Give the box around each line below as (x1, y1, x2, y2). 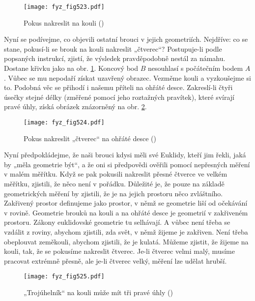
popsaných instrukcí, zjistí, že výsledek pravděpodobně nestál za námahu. (4, 53, 226, 63)
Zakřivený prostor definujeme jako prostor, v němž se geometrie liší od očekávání (4, 198, 248, 208)
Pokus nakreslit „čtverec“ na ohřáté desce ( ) (24, 133, 157, 143)
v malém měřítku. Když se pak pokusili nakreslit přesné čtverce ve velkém (4, 169, 227, 179)
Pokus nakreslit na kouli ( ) (24, 17, 104, 28)
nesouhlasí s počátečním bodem (147, 63, 243, 73)
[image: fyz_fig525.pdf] (24, 273, 105, 280)
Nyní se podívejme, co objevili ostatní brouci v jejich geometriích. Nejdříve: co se (4, 34, 248, 44)
